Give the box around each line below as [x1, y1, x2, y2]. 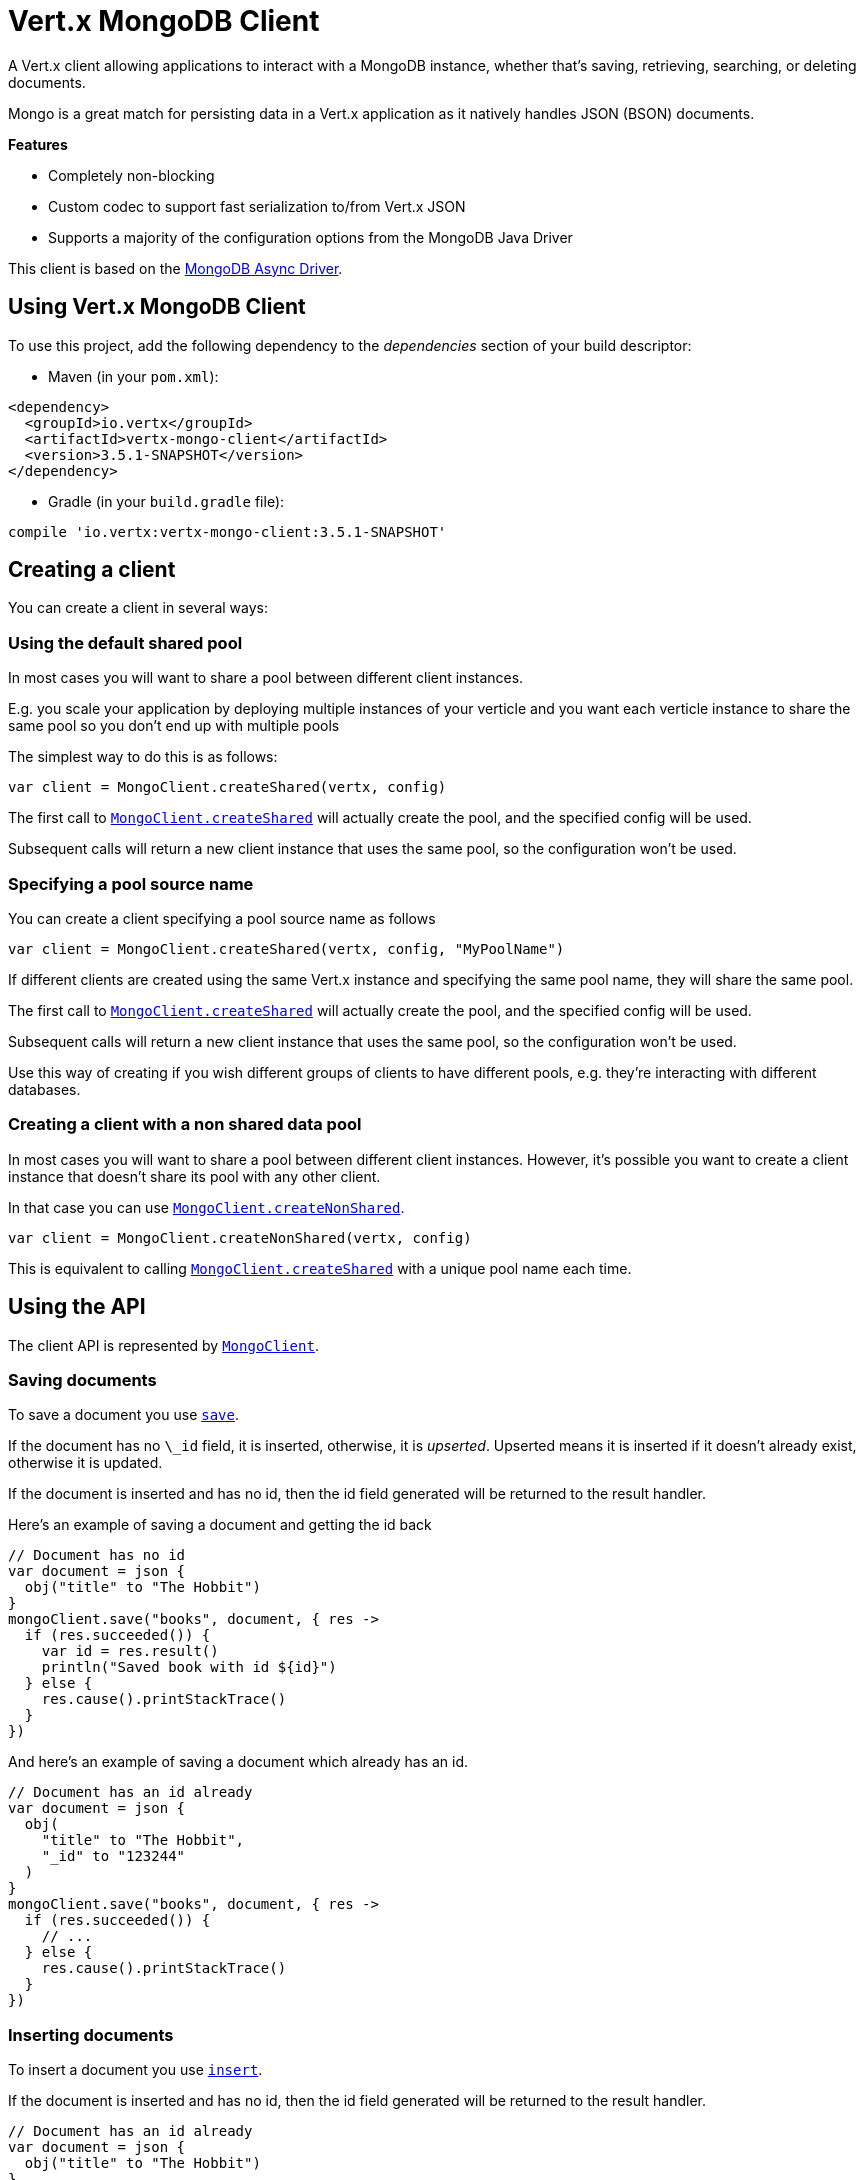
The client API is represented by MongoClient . [8, 1336, 319, 1354]
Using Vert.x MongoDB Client [8, 294, 306, 320]
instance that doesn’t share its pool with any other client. [8, 1167, 381, 1185]
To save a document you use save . [8, 1406, 240, 1424]
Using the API [8, 1294, 146, 1320]
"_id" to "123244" [41, 1848, 186, 1865]
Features [8, 135, 68, 153]
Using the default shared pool [8, 632, 243, 653]
